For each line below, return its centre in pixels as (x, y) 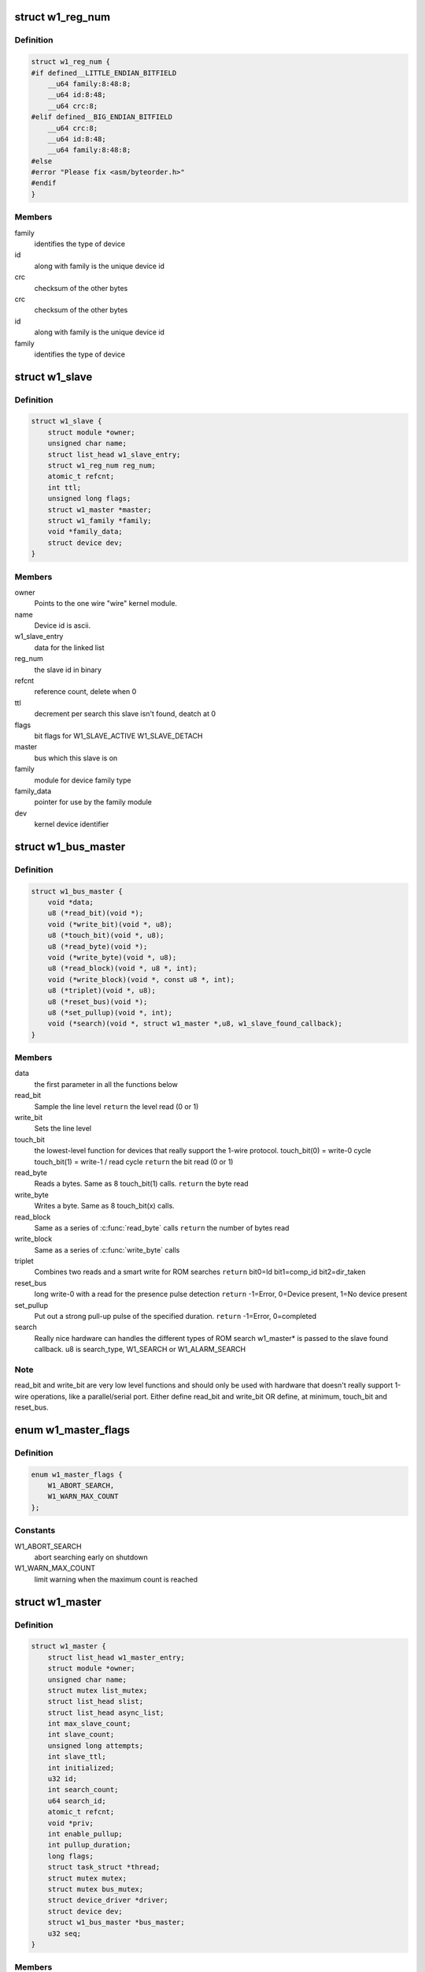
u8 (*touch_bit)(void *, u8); (106, 936)
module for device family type (83, 780)
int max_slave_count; (89, 1724)
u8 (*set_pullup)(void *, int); (110, 1012)
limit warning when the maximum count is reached (116, 1579)
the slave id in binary (68, 670)
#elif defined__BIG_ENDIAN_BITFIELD (102, 117)
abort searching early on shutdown (91, 1557)
